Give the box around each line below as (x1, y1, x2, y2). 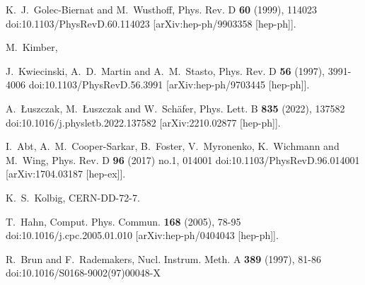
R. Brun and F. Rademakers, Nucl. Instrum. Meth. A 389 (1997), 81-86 (6, 251, 322, 266)
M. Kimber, (6, 40, 58, 54)
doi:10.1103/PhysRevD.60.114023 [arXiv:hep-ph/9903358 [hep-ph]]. (6, 16, 296, 30)
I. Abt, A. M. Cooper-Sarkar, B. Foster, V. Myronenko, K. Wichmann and (6, 139, 340, 153)
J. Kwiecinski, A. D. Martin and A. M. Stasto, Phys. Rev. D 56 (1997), (6, 63, 325, 78)
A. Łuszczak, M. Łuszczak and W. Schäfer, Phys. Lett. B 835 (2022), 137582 (6, 100, 345, 115)
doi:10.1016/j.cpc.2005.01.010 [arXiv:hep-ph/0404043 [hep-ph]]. (6, 228, 279, 243)
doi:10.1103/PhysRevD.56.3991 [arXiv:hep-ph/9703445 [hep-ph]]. (28, 77, 310, 92)
